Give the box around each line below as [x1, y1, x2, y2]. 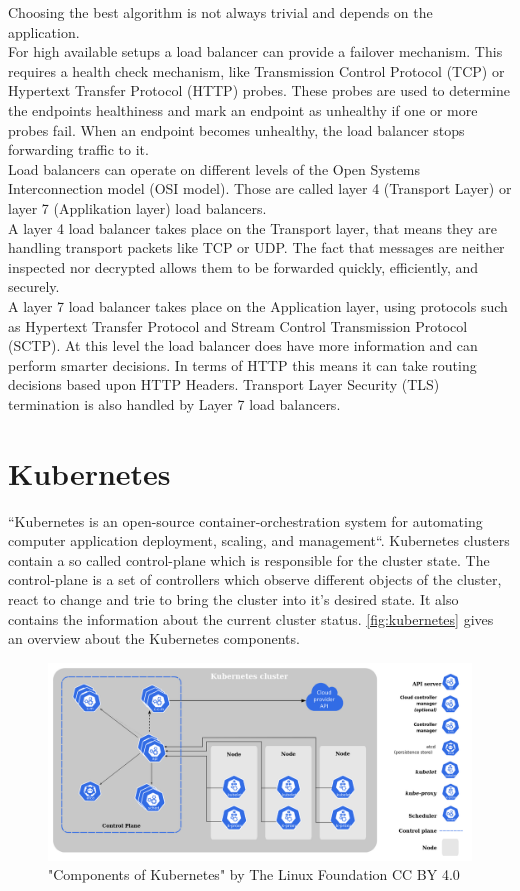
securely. [8, 276, 60, 297]
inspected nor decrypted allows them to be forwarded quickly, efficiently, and [8, 256, 479, 277]
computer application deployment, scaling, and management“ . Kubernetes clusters [8, 530, 510, 551]
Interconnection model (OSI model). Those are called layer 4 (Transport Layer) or [8, 178, 512, 199]
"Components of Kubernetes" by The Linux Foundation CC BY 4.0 [48, 864, 460, 885]
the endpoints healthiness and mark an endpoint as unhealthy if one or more [8, 99, 478, 120]
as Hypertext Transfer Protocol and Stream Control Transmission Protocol [8, 315, 468, 336]
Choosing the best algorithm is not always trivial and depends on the [8, 2, 433, 22]
